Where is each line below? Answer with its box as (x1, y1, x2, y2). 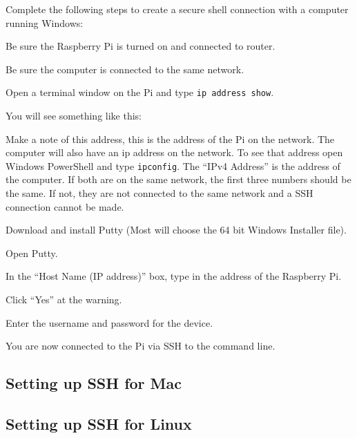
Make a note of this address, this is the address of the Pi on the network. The (6, 131, 335, 146)
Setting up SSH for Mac (6, 372, 182, 394)
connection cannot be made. (6, 199, 124, 213)
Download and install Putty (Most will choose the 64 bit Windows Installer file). (6, 222, 347, 237)
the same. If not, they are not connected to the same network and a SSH (6, 186, 313, 200)
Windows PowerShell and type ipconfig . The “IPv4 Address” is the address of (6, 158, 340, 173)
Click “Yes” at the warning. (6, 292, 122, 307)
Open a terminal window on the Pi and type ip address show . (6, 85, 274, 99)
